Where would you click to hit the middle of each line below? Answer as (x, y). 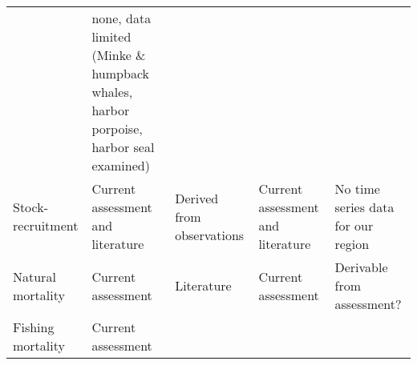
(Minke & (119, 55)
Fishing (34, 327)
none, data (121, 18)
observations (210, 235)
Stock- (31, 207)
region (352, 244)
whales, (112, 92)
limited (111, 36)
